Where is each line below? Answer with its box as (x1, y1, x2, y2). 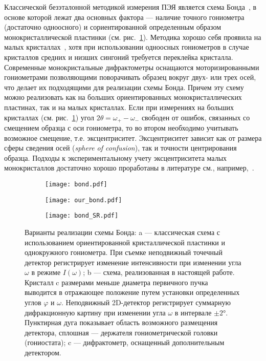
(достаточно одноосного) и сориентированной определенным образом (4, 22, 221, 32)
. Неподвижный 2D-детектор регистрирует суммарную (61, 297, 231, 308)
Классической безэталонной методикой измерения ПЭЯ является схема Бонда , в (4, 2, 257, 12)
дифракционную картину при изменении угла (25, 307, 166, 317)
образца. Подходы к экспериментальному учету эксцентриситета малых (4, 152, 227, 163)
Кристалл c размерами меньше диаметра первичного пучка (25, 277, 208, 287)
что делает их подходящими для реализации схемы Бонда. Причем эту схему (4, 81, 244, 92)
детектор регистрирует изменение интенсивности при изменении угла (25, 257, 241, 267)
